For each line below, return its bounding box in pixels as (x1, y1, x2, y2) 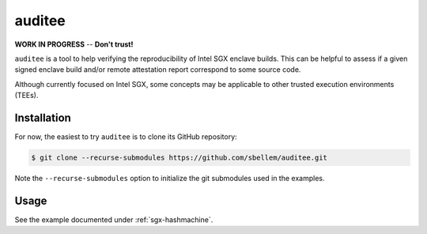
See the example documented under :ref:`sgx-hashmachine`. (14, 214, 213, 225)
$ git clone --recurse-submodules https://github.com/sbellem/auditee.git (31, 153, 328, 162)
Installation (14, 111, 71, 124)
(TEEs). (14, 91, 39, 100)
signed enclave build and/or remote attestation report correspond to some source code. (14, 65, 301, 74)
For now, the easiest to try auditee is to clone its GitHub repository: (14, 132, 237, 142)
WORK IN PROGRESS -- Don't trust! (14, 40, 134, 49)
